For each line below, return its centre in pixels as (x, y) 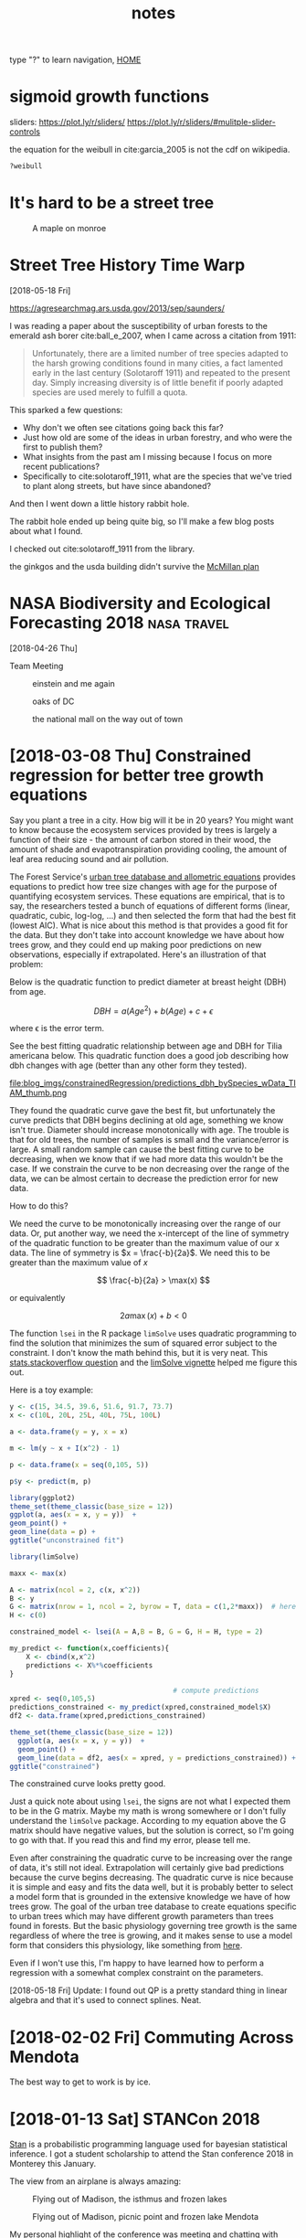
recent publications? (61, 466)
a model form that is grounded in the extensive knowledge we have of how (150, 1897)
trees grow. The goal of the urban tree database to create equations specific (153, 1907)
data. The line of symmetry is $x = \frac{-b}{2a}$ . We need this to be (140, 1253)
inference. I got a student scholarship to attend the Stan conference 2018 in (152, 2154)
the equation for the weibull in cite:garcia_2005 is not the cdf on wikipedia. (150, 150)
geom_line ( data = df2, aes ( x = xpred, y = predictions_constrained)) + (157, 1758)
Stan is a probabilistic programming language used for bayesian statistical (148, 2144)
